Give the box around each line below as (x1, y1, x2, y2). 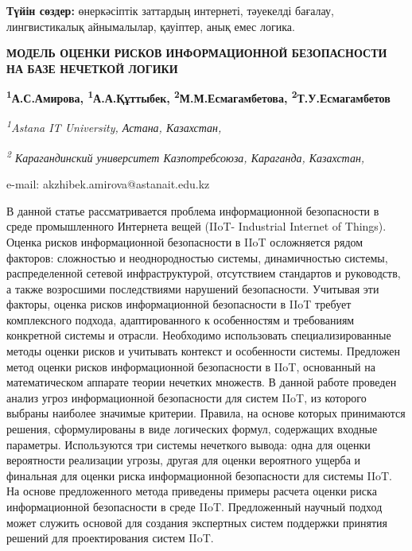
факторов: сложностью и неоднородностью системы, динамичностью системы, (6, 249, 388, 266)
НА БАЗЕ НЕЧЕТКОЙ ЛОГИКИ (6, 60, 178, 76)
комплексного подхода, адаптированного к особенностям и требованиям (6, 311, 355, 328)
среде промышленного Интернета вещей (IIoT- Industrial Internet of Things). (6, 218, 387, 235)
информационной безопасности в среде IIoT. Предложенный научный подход (6, 499, 383, 514)
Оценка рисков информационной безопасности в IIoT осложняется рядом (6, 233, 363, 250)
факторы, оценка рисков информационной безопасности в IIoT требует (6, 296, 352, 312)
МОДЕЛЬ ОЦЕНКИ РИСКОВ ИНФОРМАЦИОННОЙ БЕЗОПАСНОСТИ (6, 45, 387, 61)
